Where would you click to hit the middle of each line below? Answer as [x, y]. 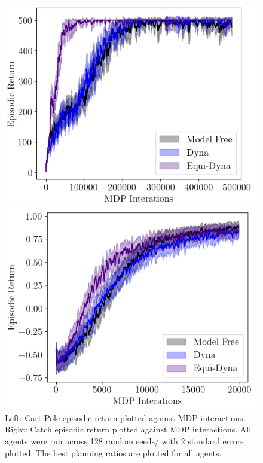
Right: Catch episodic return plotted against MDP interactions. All [128, 429]
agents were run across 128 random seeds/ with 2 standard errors [124, 441]
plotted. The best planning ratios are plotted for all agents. [113, 453]
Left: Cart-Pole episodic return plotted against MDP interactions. [125, 417]
